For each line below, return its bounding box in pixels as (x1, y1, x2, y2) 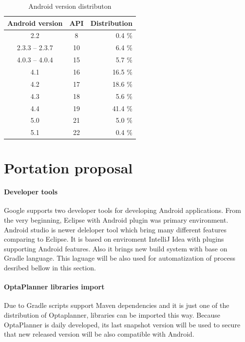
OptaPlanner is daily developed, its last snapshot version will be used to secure (4, 319, 241, 329)
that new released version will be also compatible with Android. (4, 329, 194, 339)
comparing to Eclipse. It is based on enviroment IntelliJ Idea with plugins (4, 234, 224, 244)
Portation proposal (4, 158, 133, 178)
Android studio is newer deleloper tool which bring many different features (4, 224, 227, 234)
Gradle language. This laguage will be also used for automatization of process (4, 253, 236, 263)
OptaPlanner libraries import (4, 282, 105, 292)
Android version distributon (28, 1, 112, 11)
